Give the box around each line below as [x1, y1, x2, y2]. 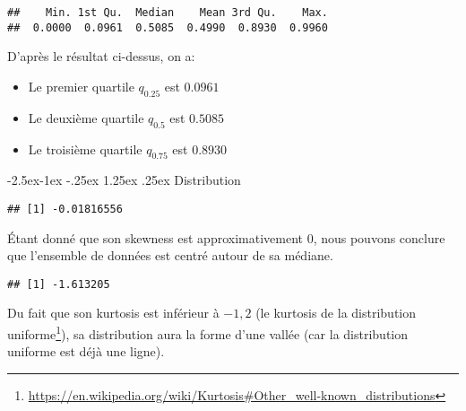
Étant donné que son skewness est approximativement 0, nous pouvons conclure [7, 228, 445, 247]
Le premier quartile [28, 76, 134, 95]
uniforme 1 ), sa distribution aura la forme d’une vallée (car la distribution [7, 321, 408, 343]
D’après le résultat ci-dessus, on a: [7, 47, 195, 66]
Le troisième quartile [28, 139, 142, 158]
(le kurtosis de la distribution [255, 303, 416, 322]
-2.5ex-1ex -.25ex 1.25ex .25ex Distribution [7, 171, 241, 189]
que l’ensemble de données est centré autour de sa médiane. [7, 246, 333, 265]
